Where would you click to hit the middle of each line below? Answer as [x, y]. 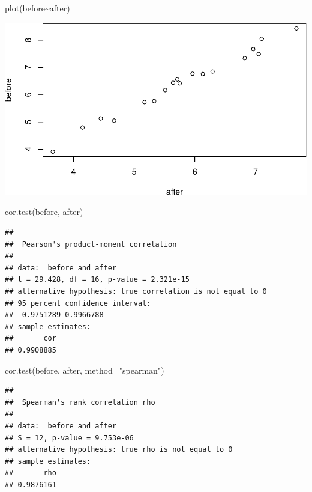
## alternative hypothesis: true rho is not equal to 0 [119, 450]
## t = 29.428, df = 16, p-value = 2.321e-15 [97, 280]
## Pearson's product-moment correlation [91, 244]
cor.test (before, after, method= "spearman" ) [85, 370]
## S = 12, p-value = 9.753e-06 [69, 438]
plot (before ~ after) [37, 8]
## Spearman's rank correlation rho [80, 402]
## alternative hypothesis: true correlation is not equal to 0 [136, 292]
